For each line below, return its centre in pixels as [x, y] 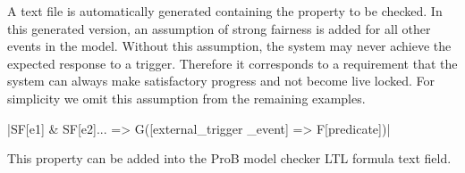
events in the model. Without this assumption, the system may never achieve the [229, 46]
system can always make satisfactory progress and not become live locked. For [221, 81]
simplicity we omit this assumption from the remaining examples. [186, 98]
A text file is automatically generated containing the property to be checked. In [225, 11]
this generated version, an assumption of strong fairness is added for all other [219, 28]
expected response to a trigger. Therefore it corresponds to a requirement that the [232, 63]
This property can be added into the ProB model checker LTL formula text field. [229, 158]
